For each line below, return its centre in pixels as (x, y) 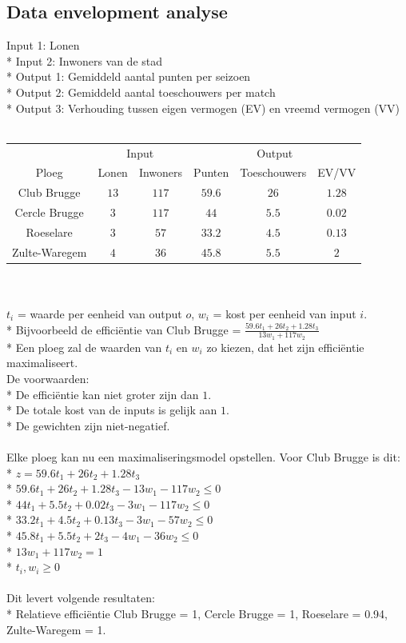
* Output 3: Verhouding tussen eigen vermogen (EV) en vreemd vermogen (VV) (203, 108)
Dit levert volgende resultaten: (81, 598)
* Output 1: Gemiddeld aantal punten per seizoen (129, 76)
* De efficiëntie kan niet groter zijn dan (103, 394)
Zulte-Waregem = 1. (56, 629)
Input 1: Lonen (43, 45)
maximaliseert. (42, 363)
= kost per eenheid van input (285, 314)
